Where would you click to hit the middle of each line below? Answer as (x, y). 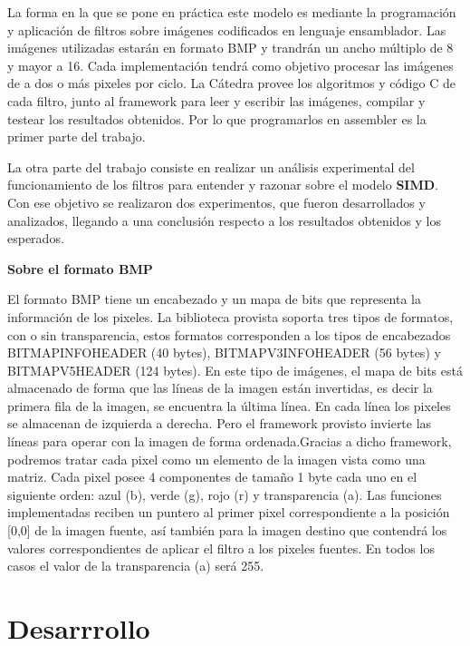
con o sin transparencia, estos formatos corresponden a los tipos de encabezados (229, 334)
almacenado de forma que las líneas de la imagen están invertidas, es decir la (220, 388)
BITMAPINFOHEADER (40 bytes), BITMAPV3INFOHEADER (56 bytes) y (224, 352)
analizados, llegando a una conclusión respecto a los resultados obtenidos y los (225, 220)
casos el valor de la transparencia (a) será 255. (136, 566)
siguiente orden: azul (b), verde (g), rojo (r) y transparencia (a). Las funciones (225, 494)
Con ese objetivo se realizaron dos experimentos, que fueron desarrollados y (216, 202)
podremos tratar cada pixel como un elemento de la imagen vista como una (216, 459)
